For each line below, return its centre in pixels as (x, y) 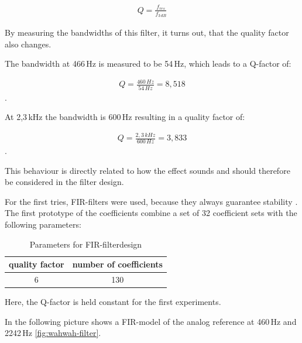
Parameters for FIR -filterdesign (86, 244)
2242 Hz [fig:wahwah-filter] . (53, 333)
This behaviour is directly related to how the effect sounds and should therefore (147, 170)
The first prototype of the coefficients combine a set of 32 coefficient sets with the (151, 213)
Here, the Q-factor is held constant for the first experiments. (113, 302)
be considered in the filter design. (64, 182)
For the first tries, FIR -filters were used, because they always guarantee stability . (151, 201)
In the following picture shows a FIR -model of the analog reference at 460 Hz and (151, 321)
